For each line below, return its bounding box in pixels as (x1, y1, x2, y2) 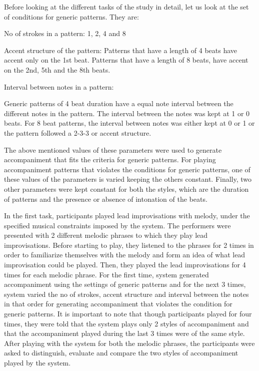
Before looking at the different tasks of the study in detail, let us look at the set (4, 2, 249, 12)
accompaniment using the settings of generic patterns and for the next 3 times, (4, 279, 246, 289)
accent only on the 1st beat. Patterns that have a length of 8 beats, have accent (4, 55, 248, 65)
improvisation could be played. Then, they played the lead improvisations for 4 (4, 259, 246, 270)
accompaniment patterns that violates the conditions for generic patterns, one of (4, 164, 250, 174)
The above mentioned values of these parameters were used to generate (4, 144, 222, 155)
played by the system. (4, 357, 71, 367)
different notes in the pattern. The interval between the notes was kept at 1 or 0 (4, 108, 250, 118)
